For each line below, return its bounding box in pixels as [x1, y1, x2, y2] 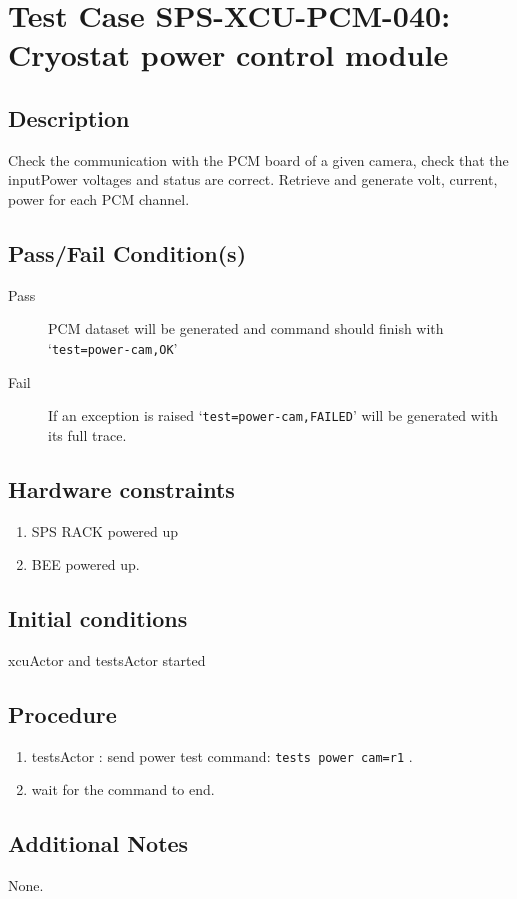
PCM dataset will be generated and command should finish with [48, 318, 444, 339]
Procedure [8, 699, 117, 730]
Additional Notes [8, 828, 189, 859]
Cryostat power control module [8, 34, 449, 75]
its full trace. [48, 424, 127, 445]
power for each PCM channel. [8, 188, 190, 209]
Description [8, 102, 130, 133]
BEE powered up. [31, 554, 140, 575]
